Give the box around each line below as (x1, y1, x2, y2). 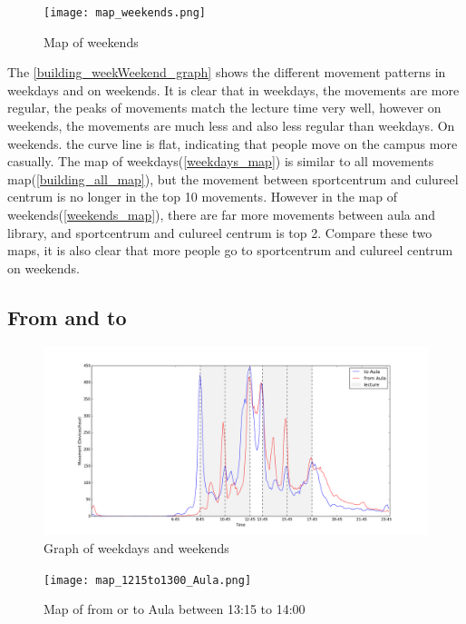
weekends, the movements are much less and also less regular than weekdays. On (7, 116, 455, 135)
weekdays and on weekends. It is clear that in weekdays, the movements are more (7, 80, 460, 99)
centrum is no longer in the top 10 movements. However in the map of (7, 187, 397, 206)
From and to (7, 302, 127, 331)
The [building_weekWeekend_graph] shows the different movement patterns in (7, 63, 446, 82)
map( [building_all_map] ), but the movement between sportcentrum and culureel (7, 169, 459, 188)
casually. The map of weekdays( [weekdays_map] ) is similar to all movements (7, 152, 434, 171)
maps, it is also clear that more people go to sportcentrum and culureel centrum (7, 241, 453, 260)
